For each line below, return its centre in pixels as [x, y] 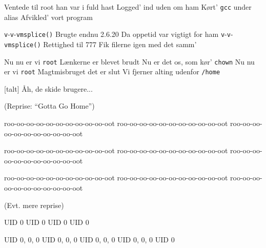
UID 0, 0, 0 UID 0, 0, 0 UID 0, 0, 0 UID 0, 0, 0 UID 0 [89, 239]
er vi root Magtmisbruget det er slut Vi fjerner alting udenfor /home [112, 71]
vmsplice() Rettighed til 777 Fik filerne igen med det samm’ [100, 44]
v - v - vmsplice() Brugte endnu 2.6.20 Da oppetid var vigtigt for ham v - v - [119, 34]
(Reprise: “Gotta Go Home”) [49, 106]
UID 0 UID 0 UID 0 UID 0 [47, 222]
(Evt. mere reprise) [34, 205]
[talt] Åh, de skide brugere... [48, 88]
